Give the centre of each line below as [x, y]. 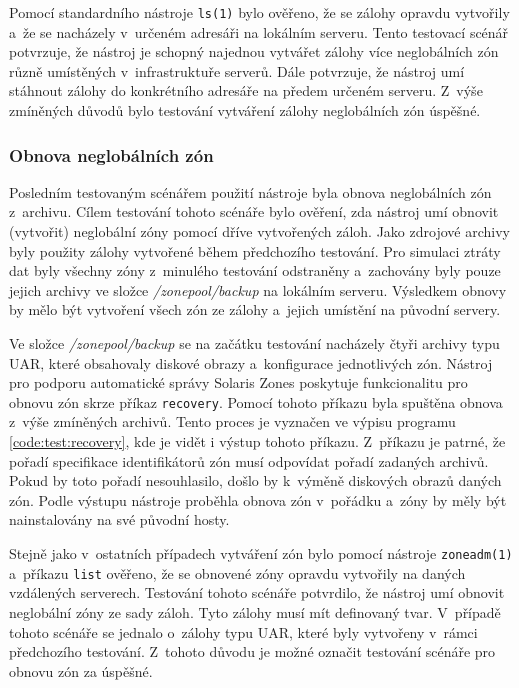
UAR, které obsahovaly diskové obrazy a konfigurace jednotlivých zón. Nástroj [251, 362]
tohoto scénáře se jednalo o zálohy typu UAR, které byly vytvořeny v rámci [243, 631]
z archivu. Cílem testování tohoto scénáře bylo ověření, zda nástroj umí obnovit [254, 211]
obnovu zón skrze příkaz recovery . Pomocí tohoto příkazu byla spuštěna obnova [256, 401]
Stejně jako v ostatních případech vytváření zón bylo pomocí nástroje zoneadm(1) [261, 553]
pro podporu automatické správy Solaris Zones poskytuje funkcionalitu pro [238, 382]
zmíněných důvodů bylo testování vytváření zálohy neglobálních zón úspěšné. [245, 110]
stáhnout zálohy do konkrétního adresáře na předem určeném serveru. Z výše [246, 90]
